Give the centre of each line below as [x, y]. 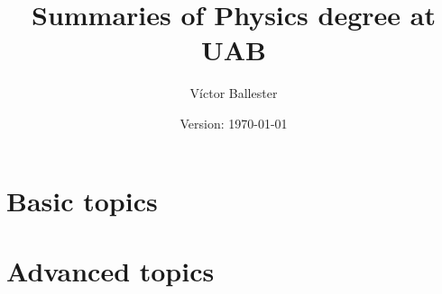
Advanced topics [110, 270]
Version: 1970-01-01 [234, 123]
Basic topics [82, 200]
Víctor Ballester [234, 93]
